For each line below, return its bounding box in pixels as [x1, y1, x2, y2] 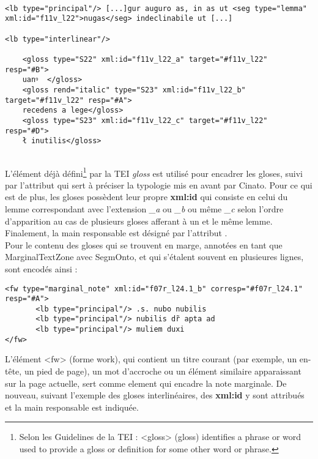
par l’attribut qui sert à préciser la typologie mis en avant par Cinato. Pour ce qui [5, 178, 312, 191]
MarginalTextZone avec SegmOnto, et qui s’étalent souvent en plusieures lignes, [5, 250, 304, 263]
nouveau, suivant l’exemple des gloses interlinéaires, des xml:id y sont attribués [5, 389, 305, 401]
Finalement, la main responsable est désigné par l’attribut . [5, 226, 227, 239]
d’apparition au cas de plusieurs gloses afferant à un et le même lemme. [5, 214, 273, 227]
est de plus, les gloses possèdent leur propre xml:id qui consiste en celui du [5, 190, 288, 203]
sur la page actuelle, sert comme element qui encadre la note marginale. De [5, 376, 287, 389]
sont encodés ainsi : [5, 262, 78, 275]
